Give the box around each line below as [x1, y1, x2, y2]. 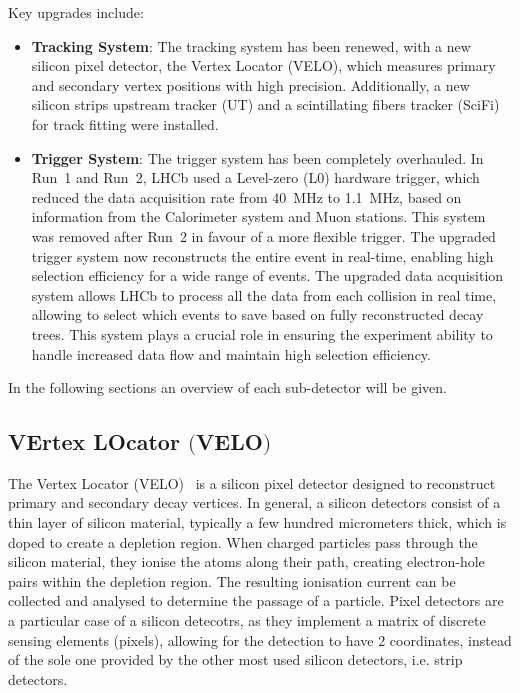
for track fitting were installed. [31, 113, 219, 134]
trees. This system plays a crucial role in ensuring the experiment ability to [31, 323, 493, 344]
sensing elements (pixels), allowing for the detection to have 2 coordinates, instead [8, 629, 512, 650]
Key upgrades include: [8, 2, 144, 22]
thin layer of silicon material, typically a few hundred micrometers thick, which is [8, 512, 507, 533]
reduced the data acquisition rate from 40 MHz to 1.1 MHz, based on [31, 186, 462, 207]
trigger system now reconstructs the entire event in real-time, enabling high [31, 245, 494, 266]
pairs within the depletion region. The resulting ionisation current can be [8, 570, 456, 591]
